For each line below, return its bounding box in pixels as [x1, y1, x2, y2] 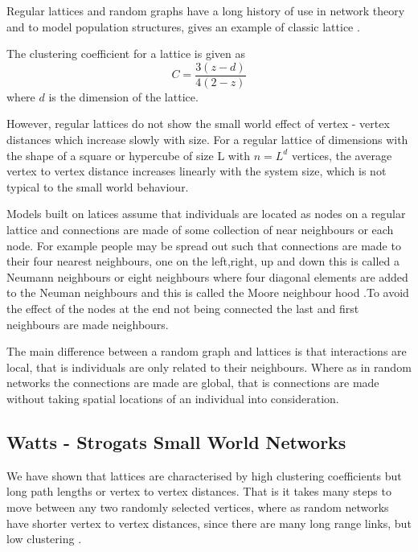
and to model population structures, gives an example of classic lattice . [6, 18, 360, 35]
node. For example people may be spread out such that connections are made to [6, 237, 401, 253]
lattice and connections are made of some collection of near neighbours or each [6, 221, 394, 237]
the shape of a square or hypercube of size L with [6, 146, 251, 163]
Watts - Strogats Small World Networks [6, 429, 346, 454]
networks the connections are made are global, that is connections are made [6, 374, 379, 391]
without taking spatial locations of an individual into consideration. [6, 389, 339, 406]
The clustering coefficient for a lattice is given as [6, 45, 245, 62]
